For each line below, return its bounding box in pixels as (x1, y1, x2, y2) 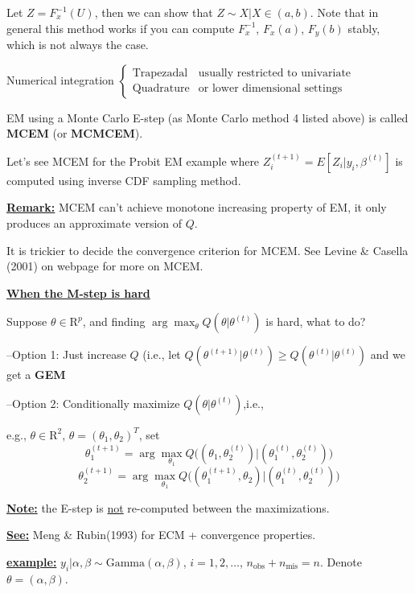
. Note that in (310, 4, 379, 20)
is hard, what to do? (265, 313, 366, 330)
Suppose (6, 313, 47, 330)
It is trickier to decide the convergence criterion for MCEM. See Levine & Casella (6, 241, 409, 258)
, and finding (82, 313, 146, 330)
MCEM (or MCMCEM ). (6, 125, 143, 142)
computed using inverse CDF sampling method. (6, 171, 241, 188)
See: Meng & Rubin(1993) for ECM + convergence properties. (6, 526, 316, 543)
